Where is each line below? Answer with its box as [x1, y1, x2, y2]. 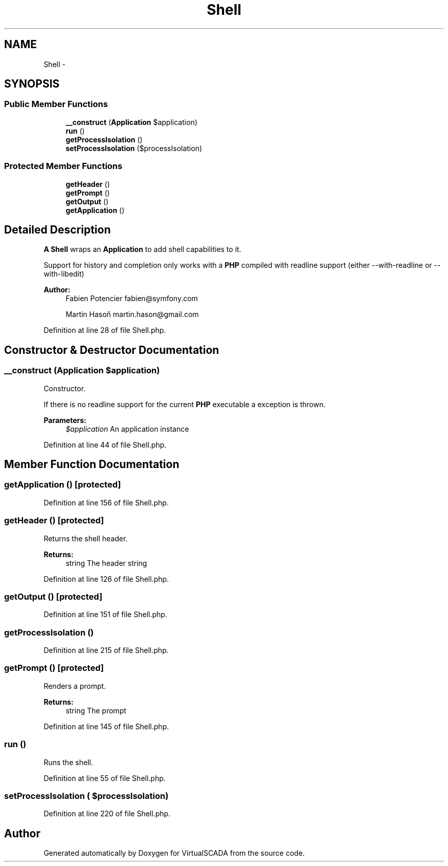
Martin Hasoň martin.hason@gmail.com [65, 310, 199, 319]
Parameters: [43, 415, 86, 425]
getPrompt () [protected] [4, 663, 104, 673]
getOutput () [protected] [4, 591, 103, 602]
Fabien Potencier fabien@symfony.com [65, 294, 198, 303]
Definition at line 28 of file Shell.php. [43, 326, 166, 335]
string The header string [65, 558, 147, 567]
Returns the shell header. [43, 534, 128, 543]
